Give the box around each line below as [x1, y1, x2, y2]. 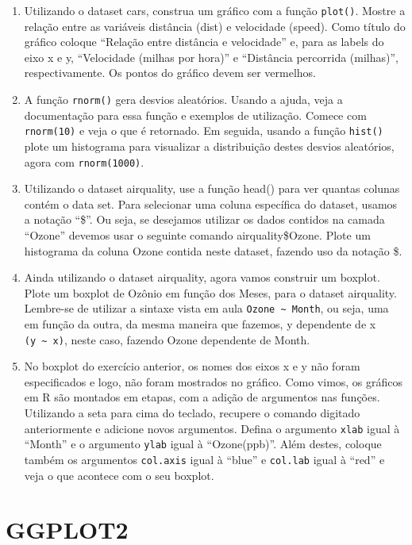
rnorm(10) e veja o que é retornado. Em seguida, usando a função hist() [24, 122, 383, 139]
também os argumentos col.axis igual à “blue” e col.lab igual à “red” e [24, 451, 385, 467]
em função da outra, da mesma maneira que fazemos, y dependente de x [24, 316, 376, 332]
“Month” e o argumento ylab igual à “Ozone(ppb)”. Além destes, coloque [24, 436, 382, 452]
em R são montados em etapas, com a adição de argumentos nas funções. [24, 389, 380, 405]
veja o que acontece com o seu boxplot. [24, 466, 214, 483]
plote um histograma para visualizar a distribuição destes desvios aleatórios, [24, 137, 395, 154]
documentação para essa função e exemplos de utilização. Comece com [24, 106, 367, 123]
